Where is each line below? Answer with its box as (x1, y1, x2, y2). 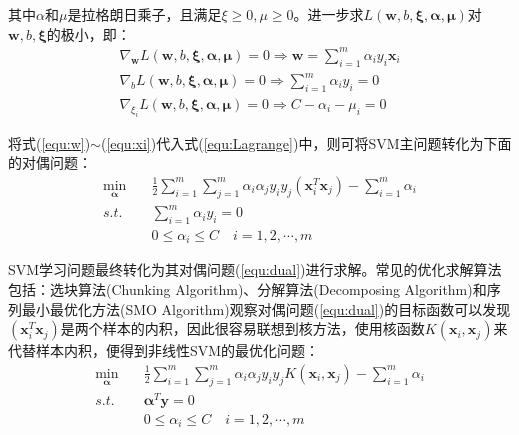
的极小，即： (46, 23, 131, 44)
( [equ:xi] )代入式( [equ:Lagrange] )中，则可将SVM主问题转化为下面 (100, 132, 512, 153)
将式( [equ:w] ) (8, 132, 91, 153)
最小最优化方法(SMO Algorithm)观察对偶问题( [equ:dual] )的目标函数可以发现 (21, 298, 511, 319)
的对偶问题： (8, 152, 92, 173)
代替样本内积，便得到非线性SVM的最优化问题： (8, 340, 320, 361)
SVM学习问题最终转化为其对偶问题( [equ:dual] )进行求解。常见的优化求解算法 (8, 259, 502, 280)
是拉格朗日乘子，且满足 (67, 4, 222, 24)
